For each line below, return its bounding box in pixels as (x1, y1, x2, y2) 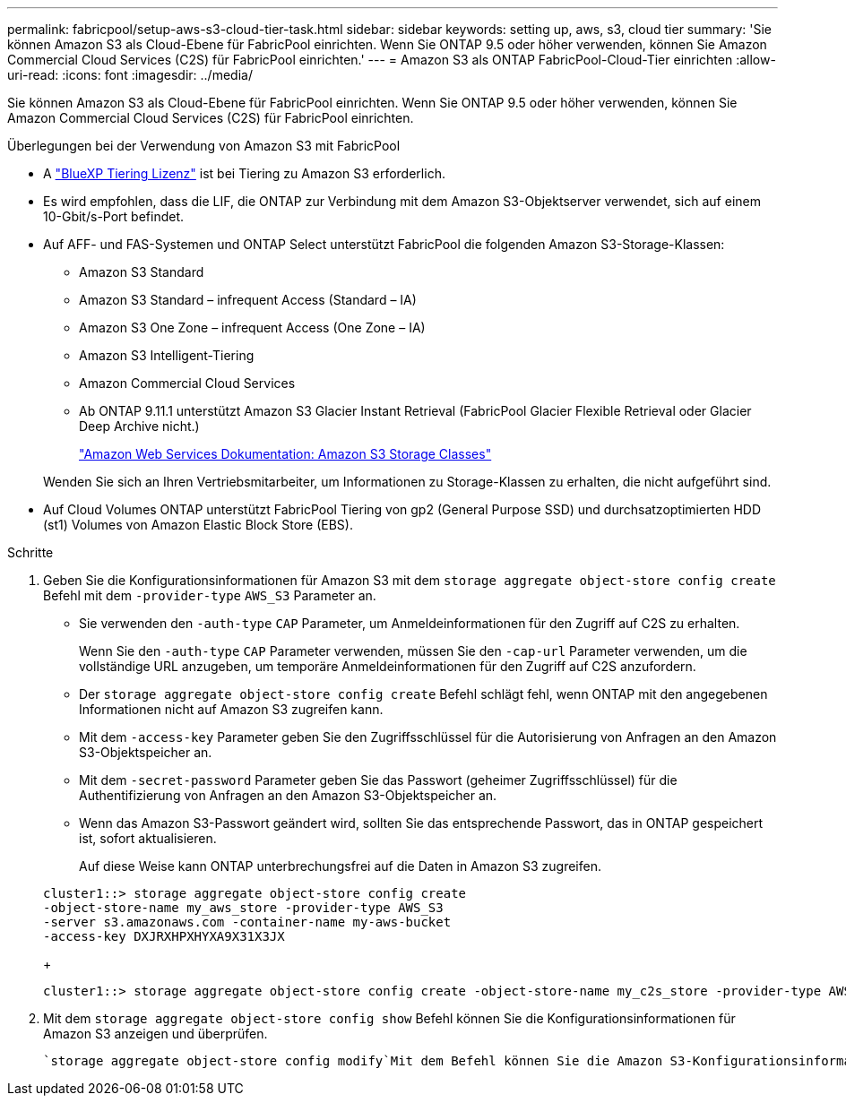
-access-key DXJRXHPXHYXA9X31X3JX (43, 929, 285, 944)
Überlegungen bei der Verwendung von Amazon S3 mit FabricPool (7, 138, 401, 153)
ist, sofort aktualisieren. (79, 831, 217, 846)
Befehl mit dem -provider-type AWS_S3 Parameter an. (43, 588, 376, 603)
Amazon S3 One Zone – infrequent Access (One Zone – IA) (79, 320, 426, 335)
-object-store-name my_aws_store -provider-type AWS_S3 (43, 900, 444, 915)
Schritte (7, 545, 54, 560)
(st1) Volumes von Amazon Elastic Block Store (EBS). (43, 517, 353, 532)
